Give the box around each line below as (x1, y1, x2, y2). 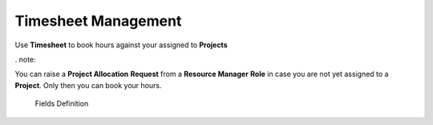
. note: (14, 54, 36, 64)
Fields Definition (34, 99, 89, 108)
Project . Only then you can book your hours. (14, 80, 162, 90)
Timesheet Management (14, 12, 182, 30)
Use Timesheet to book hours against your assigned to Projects (14, 40, 228, 50)
